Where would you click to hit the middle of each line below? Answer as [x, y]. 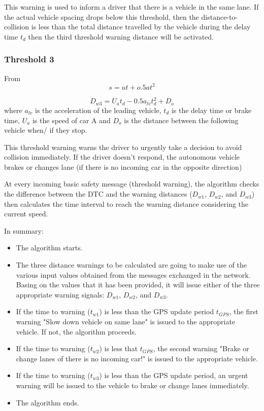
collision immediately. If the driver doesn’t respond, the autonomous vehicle [122, 157]
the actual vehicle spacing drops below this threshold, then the [102, 16]
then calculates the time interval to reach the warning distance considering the [126, 203]
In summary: [24, 230]
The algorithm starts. [49, 248]
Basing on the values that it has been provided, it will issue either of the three [138, 285]
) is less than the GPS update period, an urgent [174, 375]
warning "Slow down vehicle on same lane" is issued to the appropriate [126, 322]
